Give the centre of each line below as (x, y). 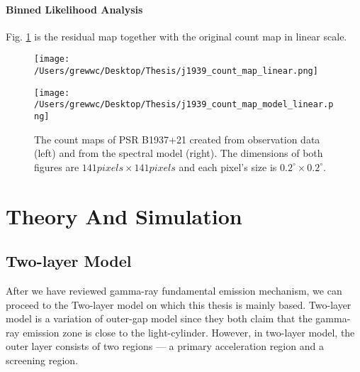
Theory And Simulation (124, 215)
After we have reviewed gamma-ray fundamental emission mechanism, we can (174, 291)
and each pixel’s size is (228, 166)
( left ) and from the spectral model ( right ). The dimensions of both (179, 153)
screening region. (42, 360)
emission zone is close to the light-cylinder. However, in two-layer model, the (189, 332)
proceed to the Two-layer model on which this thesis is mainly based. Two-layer (179, 304)
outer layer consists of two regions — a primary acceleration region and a (165, 346)
